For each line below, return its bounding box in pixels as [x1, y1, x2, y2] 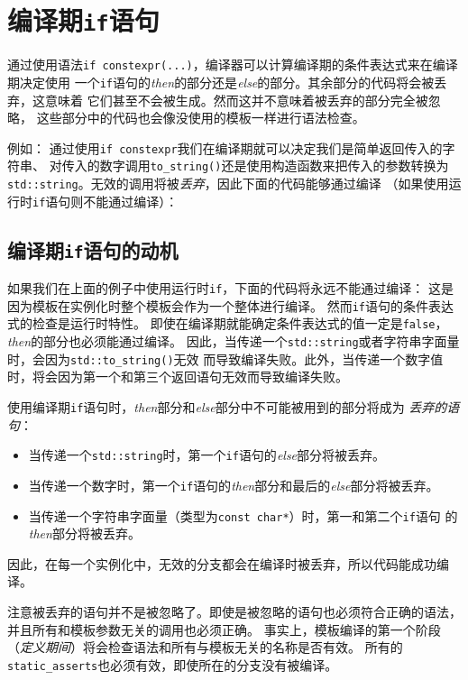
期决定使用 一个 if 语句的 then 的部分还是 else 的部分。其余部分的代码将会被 [7, 72, 435, 91]
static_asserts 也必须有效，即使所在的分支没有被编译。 [7, 655, 338, 674]
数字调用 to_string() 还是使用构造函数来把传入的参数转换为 [99, 156, 449, 175]
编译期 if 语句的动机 [7, 235, 179, 263]
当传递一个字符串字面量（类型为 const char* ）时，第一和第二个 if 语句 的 [28, 506, 458, 525]
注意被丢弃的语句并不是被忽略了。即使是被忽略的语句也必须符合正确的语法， [7, 602, 462, 621]
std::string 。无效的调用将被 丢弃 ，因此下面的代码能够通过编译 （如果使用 [7, 174, 449, 193]
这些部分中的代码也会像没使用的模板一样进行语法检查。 [36, 108, 365, 127]
